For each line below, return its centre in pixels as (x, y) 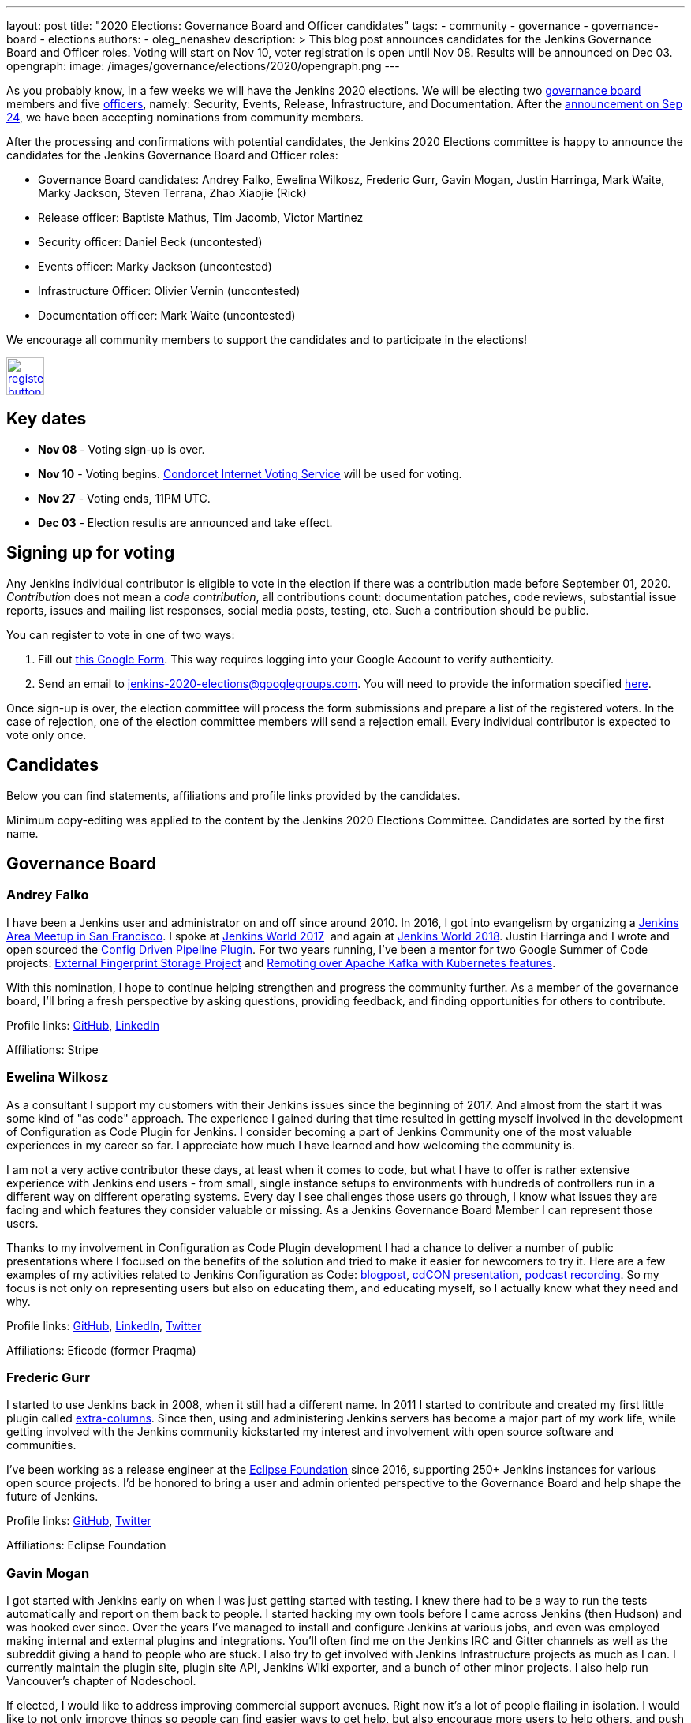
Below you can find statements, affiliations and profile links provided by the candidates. (233, 795)
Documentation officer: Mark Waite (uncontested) (167, 315)
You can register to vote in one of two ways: (121, 634)
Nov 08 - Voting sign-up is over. (121, 449)
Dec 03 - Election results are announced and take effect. (185, 522)
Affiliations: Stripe (52, 1049)
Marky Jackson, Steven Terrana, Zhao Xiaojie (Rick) (172, 193)
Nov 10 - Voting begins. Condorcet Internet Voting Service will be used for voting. (250, 473)
